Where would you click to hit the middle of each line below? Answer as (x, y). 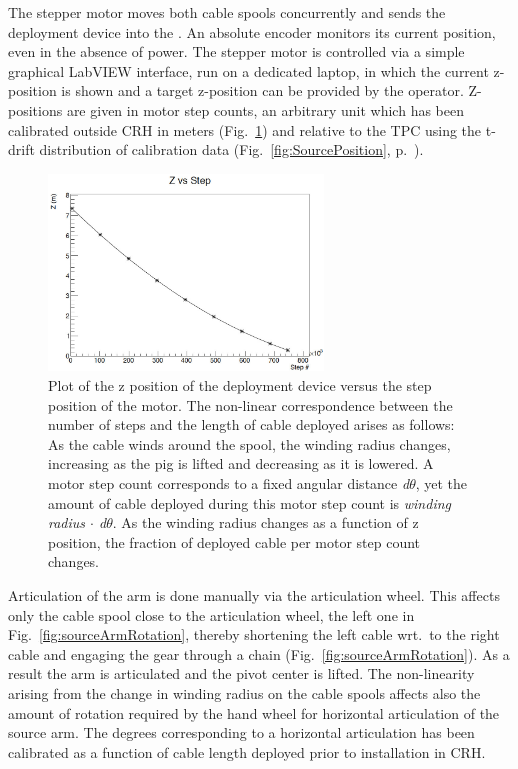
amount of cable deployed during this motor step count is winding (249, 502)
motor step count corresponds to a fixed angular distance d (229, 482)
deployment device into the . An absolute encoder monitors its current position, (252, 31)
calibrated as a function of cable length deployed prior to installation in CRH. (247, 751)
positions (35, 109)
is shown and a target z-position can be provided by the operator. (262, 90)
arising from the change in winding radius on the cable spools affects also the (244, 692)
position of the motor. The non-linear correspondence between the (250, 404)
